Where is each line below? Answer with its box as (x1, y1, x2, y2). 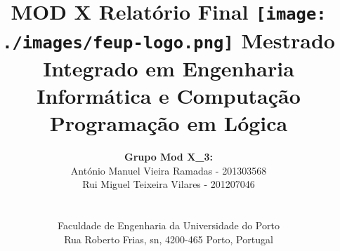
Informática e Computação (37, 81, 301, 109)
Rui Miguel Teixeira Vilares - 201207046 (82, 177, 255, 191)
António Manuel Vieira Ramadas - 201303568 (70, 163, 267, 177)
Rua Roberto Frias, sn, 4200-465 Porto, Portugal (64, 231, 273, 246)
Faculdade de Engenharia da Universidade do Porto (58, 218, 280, 233)
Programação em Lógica (49, 109, 288, 137)
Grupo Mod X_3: (124, 149, 213, 164)
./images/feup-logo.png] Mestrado (2, 25, 335, 54)
